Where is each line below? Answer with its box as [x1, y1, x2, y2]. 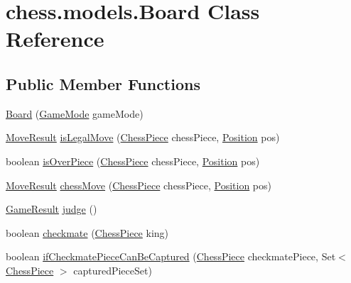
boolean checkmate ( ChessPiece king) [6, 225, 169, 240]
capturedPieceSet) [73, 262, 152, 277]
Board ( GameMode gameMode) [6, 106, 144, 121]
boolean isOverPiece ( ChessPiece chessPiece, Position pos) [6, 153, 260, 168]
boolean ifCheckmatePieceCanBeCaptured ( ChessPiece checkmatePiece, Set [6, 249, 336, 264]
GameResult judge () [6, 201, 97, 216]
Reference [6, 24, 104, 53]
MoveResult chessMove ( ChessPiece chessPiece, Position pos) [6, 177, 271, 192]
